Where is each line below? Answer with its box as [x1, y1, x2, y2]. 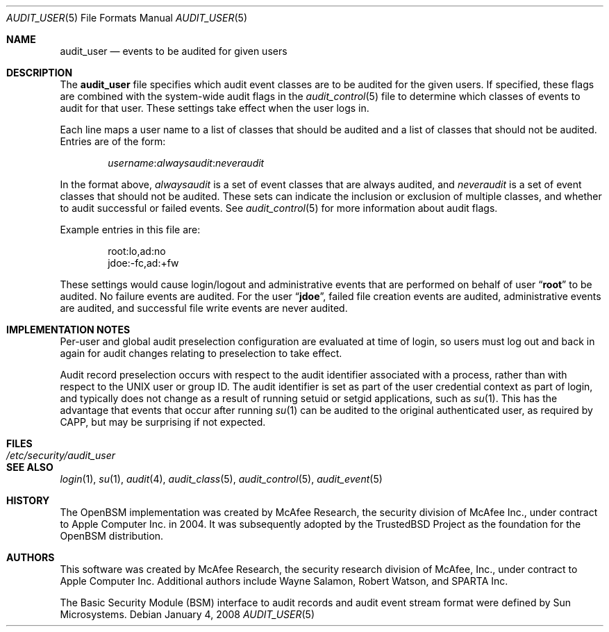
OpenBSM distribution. [60, 530, 164, 542]
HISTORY [6, 494, 50, 506]
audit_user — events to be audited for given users [60, 45, 287, 57]
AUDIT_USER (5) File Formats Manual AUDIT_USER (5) [6, 12, 247, 24]
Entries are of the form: [60, 135, 166, 147]
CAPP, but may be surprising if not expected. [60, 416, 266, 428]
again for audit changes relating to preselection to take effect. [60, 347, 342, 359]
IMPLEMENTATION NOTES [6, 324, 131, 335]
